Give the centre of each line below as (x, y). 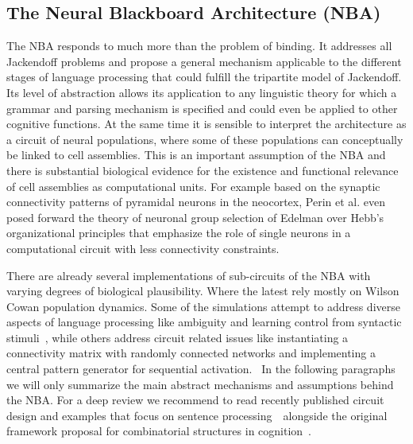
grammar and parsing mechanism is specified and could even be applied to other (202, 108)
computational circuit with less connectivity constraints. (143, 248)
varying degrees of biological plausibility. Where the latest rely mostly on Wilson (203, 291)
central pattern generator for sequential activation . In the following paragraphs (201, 369)
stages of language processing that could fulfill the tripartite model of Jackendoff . (204, 77)
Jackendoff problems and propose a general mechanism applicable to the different (204, 61)
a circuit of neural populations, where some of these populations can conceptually (205, 139)
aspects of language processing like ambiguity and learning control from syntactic (204, 322)
